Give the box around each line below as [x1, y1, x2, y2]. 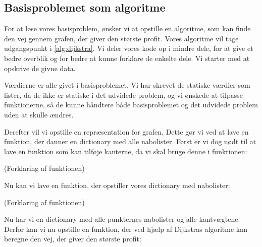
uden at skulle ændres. [4, 109, 74, 119]
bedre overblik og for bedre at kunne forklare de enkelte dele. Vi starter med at [4, 52, 250, 63]
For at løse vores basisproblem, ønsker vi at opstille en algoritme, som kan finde [4, 23, 251, 34]
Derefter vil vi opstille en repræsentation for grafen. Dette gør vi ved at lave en [4, 126, 249, 137]
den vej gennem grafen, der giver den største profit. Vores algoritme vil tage [4, 33, 239, 43]
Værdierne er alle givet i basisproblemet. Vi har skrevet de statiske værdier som [4, 80, 250, 90]
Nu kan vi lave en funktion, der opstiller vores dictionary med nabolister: [4, 179, 230, 190]
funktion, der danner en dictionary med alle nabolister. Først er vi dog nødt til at [4, 136, 256, 147]
